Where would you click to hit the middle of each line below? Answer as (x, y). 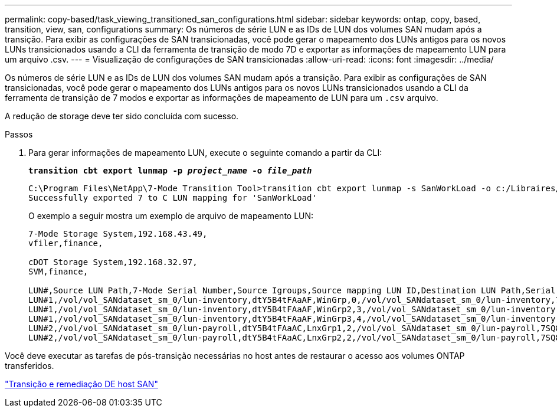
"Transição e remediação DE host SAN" (81, 384)
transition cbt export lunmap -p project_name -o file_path (170, 171)
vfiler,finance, (66, 243)
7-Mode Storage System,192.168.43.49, (118, 234)
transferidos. (30, 366)
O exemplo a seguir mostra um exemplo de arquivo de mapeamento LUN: (171, 216)
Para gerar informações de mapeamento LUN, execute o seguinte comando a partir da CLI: (205, 153)
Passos (19, 134)
